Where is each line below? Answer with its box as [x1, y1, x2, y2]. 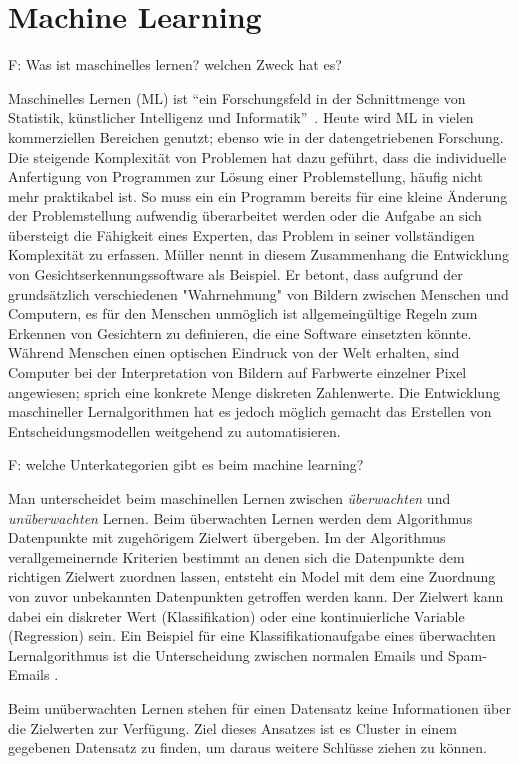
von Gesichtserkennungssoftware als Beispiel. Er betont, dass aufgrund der [8, 264, 463, 285]
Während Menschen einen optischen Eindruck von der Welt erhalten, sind [8, 342, 460, 363]
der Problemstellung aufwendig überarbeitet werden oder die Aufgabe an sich [8, 205, 482, 226]
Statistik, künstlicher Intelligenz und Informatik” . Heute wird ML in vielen [8, 107, 474, 128]
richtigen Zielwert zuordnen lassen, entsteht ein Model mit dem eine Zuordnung [8, 566, 496, 587]
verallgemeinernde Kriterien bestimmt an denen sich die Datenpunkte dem [8, 546, 465, 567]
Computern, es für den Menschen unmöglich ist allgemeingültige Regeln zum [8, 303, 478, 324]
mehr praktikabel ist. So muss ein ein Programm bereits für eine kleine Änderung [8, 185, 508, 206]
